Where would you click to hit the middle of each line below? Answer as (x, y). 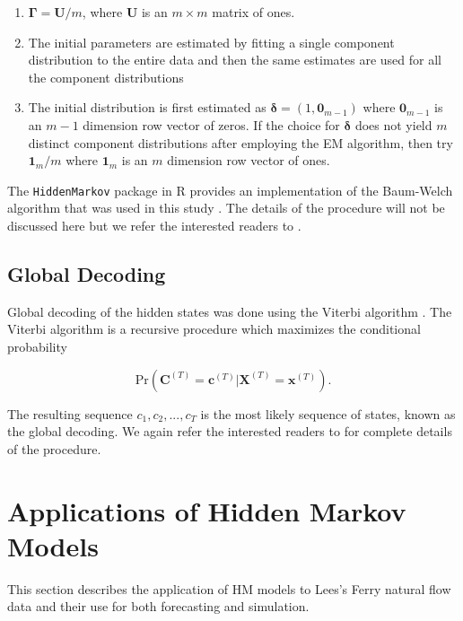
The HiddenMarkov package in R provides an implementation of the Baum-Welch (230, 190)
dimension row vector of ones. (249, 160)
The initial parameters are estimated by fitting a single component (211, 42)
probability (37, 346)
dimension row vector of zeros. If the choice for (211, 124)
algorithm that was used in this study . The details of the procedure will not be (226, 208)
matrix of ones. (253, 12)
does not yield (393, 124)
